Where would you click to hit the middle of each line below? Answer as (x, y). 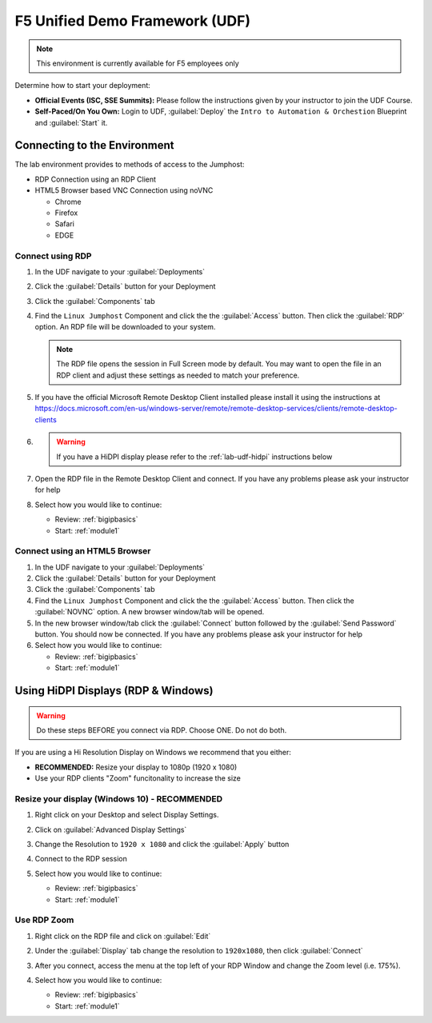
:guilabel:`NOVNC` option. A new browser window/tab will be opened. (150, 612)
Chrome (68, 202)
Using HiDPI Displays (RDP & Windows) (114, 691)
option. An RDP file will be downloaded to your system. (125, 327)
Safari (65, 224)
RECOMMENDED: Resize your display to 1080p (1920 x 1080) (136, 767)
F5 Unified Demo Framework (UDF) (133, 21)
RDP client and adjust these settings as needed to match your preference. (178, 375)
